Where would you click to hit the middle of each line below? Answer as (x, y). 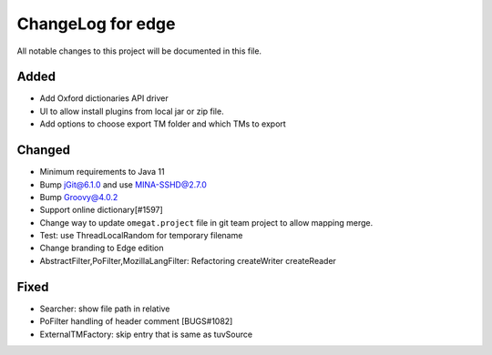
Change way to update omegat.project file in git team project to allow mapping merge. (206, 222)
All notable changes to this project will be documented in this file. (139, 51)
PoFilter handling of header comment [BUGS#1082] (136, 321)
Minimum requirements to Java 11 (102, 172)
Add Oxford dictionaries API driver (104, 98)
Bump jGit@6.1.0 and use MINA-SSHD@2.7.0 (123, 184)
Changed (43, 150)
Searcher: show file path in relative (105, 309)
